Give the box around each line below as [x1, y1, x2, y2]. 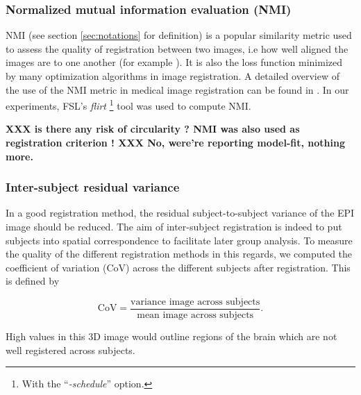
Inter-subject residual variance [6, 178, 180, 196]
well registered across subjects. [6, 342, 135, 357]
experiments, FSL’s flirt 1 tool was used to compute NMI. [6, 96, 251, 112]
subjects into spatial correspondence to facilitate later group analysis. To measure [6, 233, 353, 247]
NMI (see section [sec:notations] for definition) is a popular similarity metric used [6, 28, 352, 42]
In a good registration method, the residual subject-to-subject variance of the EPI [6, 205, 355, 220]
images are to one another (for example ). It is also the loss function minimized [6, 55, 343, 69]
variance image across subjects [131, 297, 260, 307]
